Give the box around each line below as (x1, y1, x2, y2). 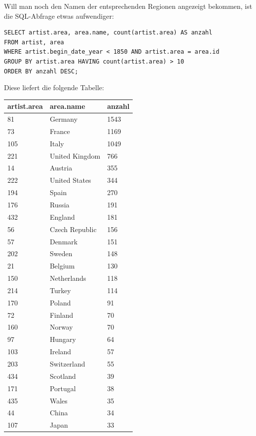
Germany (49, 114, 78, 124)
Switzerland (49, 358, 85, 369)
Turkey (49, 285, 71, 295)
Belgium (49, 261, 75, 271)
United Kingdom (49, 150, 101, 161)
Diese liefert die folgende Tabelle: (4, 82, 104, 93)
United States (49, 175, 91, 185)
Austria (49, 163, 73, 173)
